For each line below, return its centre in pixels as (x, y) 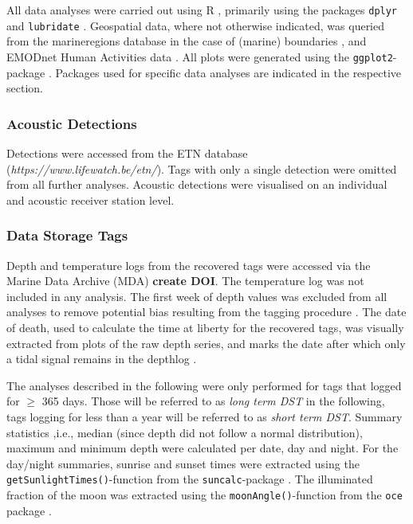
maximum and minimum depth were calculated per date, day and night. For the (203, 448)
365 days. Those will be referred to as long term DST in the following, (213, 401)
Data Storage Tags (67, 235)
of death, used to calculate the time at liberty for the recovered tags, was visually (205, 327)
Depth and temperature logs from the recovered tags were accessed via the (189, 265)
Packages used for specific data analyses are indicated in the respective (228, 72)
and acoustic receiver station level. (90, 199)
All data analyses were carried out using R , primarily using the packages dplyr (202, 10)
